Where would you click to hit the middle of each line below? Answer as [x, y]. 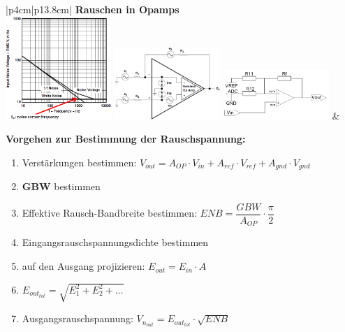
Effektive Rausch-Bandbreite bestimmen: [109, 213]
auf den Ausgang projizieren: [83, 266]
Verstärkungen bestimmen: [79, 162]
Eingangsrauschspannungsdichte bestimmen [115, 242]
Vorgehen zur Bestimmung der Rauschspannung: [126, 139]
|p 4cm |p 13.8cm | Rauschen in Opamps [93, 9]
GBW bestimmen [61, 186]
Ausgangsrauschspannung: [78, 318]
